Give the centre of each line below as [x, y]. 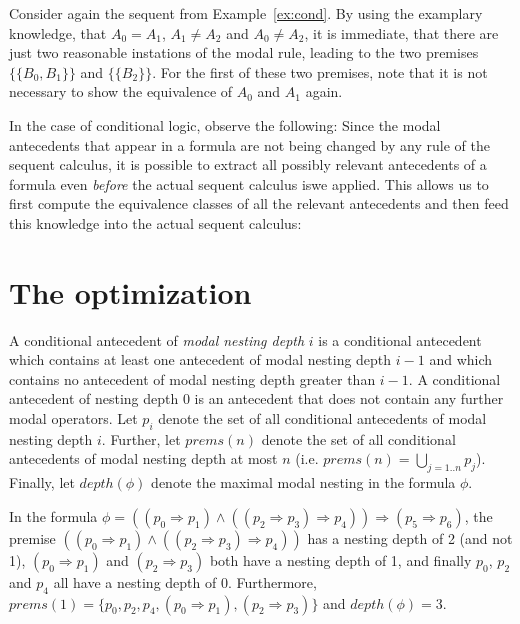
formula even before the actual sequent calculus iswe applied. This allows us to [249, 183]
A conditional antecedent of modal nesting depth [157, 339]
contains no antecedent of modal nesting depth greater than [192, 378]
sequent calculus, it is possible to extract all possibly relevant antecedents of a [248, 164]
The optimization [130, 291]
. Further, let [141, 438]
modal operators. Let [73, 418]
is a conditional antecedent [400, 339]
